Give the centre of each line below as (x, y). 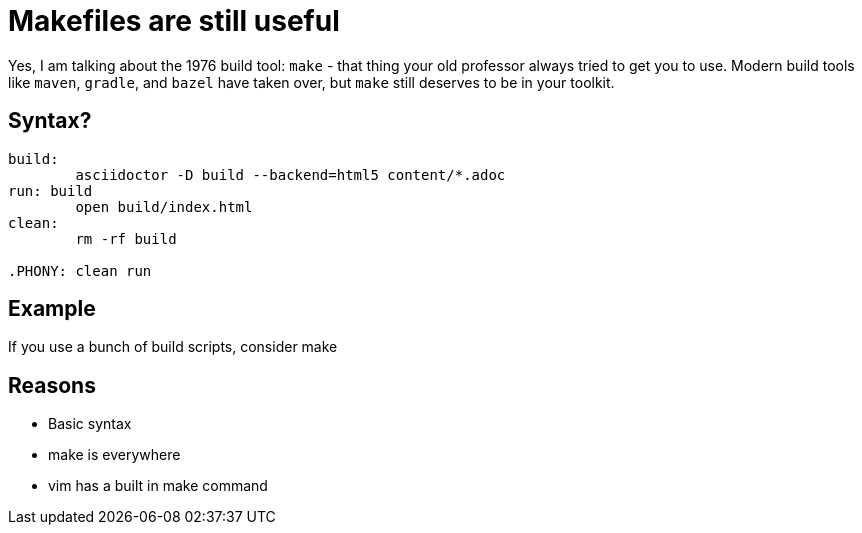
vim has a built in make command (158, 486)
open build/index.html (164, 206)
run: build (50, 190)
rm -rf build (126, 238)
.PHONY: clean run (80, 270)
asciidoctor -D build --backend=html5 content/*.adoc (290, 174)
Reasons (52, 385)
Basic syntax (90, 424)
